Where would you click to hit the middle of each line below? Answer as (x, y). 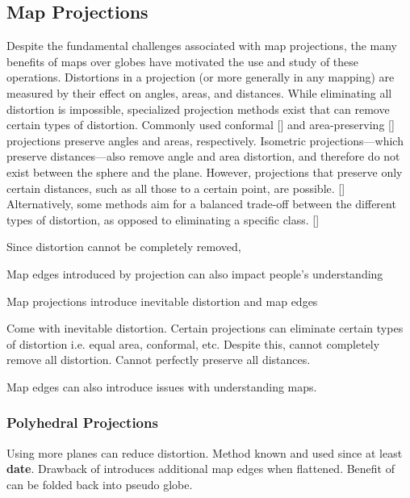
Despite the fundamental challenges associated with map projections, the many (202, 46)
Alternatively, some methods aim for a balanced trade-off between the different (201, 204)
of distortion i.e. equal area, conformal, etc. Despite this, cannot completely (193, 343)
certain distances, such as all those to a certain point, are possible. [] (176, 188)
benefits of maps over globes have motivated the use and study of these (183, 61)
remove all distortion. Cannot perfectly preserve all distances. (159, 360)
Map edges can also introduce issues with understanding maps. (162, 386)
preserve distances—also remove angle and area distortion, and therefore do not (203, 156)
